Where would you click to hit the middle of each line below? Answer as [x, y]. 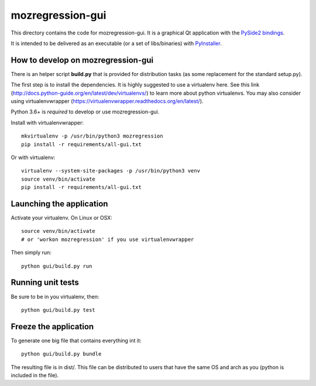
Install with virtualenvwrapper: [47, 122]
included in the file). [35, 375]
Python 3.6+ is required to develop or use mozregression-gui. [85, 112]
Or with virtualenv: [33, 157]
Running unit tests [45, 283]
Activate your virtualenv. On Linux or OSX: [61, 218]
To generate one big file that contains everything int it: [76, 340]
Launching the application [59, 204]
